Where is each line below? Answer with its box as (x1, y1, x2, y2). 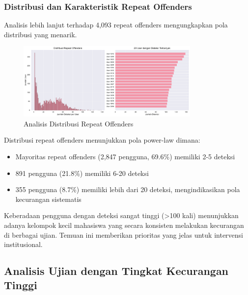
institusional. (4, 239, 43, 249)
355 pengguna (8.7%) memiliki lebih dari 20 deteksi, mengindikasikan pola (15, 184, 240, 195)
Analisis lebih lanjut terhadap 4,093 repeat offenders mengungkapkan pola (4, 20, 228, 30)
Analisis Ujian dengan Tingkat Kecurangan (4, 263, 229, 278)
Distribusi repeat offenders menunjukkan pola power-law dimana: (4, 135, 200, 145)
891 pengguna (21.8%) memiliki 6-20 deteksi (15, 168, 149, 178)
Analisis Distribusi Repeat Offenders (24, 118, 134, 128)
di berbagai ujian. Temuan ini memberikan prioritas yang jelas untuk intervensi (4, 229, 243, 240)
